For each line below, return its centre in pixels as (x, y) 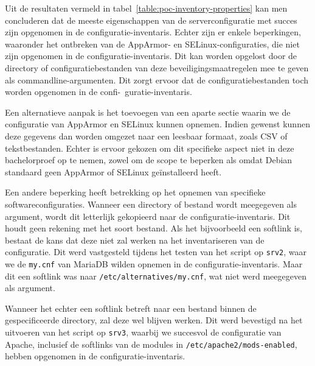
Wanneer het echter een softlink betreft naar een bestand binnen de (131, 308)
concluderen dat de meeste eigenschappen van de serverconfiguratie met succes (151, 20)
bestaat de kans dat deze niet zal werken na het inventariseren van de (135, 240)
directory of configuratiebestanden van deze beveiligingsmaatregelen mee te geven (157, 67)
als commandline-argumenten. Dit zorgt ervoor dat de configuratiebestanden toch (157, 79)
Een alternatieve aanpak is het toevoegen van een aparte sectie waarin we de (148, 112)
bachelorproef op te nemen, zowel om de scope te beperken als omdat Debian (149, 160)
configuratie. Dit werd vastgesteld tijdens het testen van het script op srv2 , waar (156, 252)
